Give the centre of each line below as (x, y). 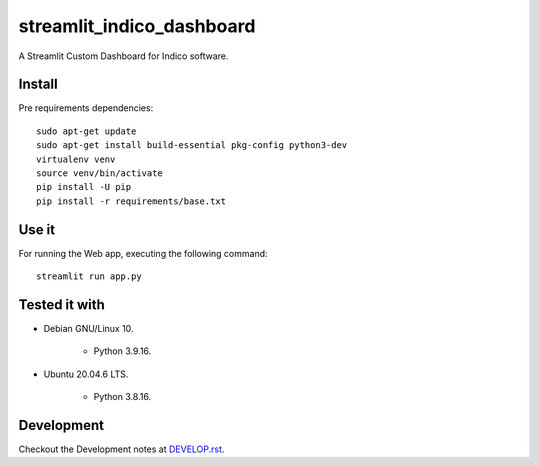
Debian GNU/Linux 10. (88, 328)
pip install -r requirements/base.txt (131, 201)
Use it (36, 229)
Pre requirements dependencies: (86, 108)
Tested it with (61, 304)
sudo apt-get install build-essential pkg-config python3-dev (192, 145)
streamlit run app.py (89, 276)
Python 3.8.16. (122, 397)
